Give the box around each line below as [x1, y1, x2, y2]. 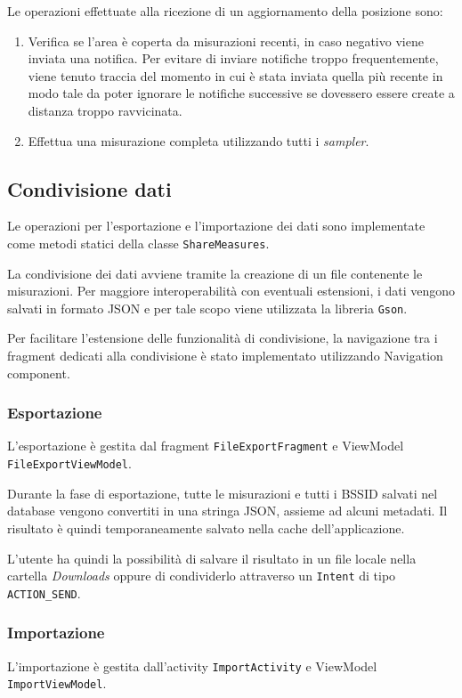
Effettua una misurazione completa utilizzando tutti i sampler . [28, 131, 369, 150]
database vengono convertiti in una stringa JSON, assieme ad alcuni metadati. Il [7, 501, 448, 520]
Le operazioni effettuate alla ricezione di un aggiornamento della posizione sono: [7, 2, 443, 20]
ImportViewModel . [7, 674, 107, 693]
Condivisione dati [7, 174, 172, 202]
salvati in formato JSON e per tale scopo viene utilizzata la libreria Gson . [7, 298, 408, 317]
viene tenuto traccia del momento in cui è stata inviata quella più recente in [28, 66, 443, 85]
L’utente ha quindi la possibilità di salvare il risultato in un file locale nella [7, 548, 417, 567]
